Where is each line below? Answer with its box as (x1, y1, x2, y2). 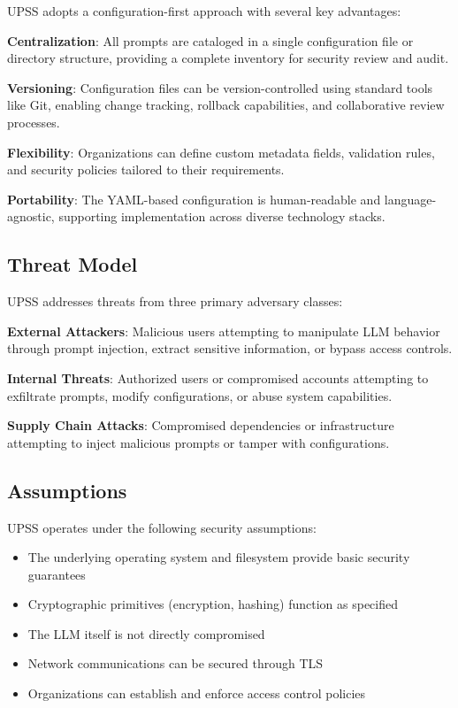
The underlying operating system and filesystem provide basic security (27, 548, 410, 566)
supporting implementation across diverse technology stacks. (58, 207, 385, 226)
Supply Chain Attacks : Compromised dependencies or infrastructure (7, 416, 394, 435)
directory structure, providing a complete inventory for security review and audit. (7, 49, 449, 67)
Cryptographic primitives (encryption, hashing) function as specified (27, 595, 398, 613)
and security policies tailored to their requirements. (7, 160, 285, 179)
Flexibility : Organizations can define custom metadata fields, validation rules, (7, 142, 435, 161)
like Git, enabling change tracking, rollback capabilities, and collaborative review (7, 96, 445, 114)
